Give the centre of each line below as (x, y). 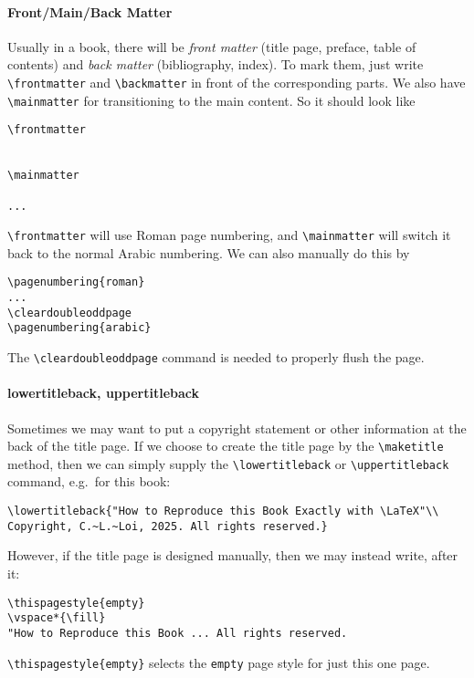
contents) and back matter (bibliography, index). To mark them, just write (216, 64)
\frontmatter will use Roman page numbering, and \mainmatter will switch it (229, 235)
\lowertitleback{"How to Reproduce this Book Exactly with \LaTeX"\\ (223, 511)
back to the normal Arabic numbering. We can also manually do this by (209, 252)
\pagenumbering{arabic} (79, 328)
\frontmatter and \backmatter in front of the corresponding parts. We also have (237, 82)
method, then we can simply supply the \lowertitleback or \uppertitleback (228, 463)
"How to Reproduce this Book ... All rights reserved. (178, 633)
